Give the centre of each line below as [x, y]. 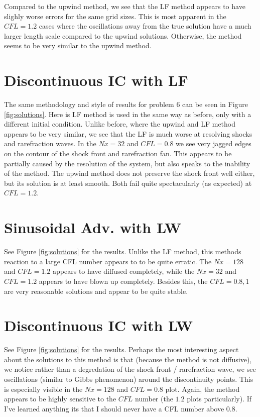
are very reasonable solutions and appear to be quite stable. [96, 291]
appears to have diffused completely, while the [124, 271]
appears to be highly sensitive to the [60, 399]
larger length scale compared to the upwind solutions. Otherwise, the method [123, 35]
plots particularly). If [219, 399]
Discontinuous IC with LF [96, 80]
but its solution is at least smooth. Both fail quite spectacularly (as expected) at [128, 183]
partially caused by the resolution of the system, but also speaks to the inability [127, 163]
